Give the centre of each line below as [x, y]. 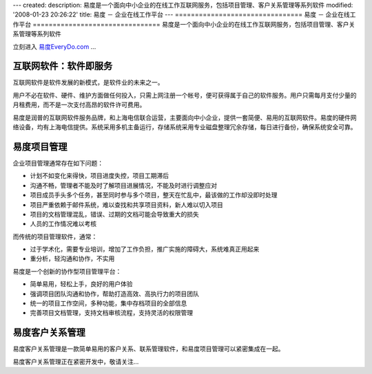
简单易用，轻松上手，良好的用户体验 [81, 284]
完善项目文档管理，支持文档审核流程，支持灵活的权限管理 [111, 313]
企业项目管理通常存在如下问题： [58, 163]
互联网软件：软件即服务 [63, 66]
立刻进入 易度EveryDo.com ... [54, 46]
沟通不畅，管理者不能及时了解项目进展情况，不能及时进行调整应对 [123, 185]
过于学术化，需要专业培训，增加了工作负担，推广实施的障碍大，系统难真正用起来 [145, 249]
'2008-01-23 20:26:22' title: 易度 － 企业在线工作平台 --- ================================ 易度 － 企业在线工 [184, 14]
